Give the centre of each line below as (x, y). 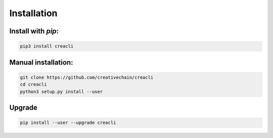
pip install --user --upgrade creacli (68, 123)
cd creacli (33, 84)
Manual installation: (41, 62)
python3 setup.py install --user (61, 91)
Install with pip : (34, 31)
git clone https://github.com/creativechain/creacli (87, 77)
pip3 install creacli (47, 46)
